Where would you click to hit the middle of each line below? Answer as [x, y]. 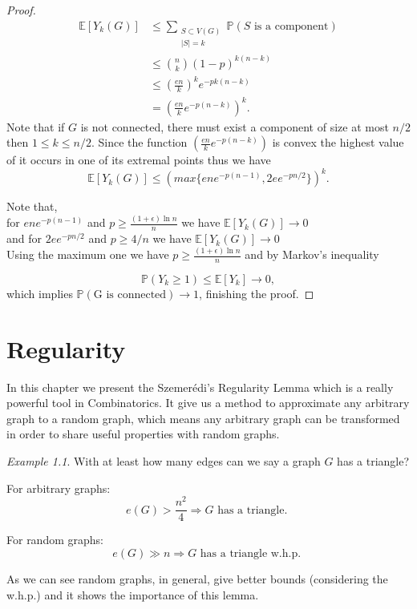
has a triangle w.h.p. [251, 553]
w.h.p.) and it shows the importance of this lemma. [133, 594]
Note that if [36, 126]
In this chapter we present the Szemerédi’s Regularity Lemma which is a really [200, 387]
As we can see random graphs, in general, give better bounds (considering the [197, 578]
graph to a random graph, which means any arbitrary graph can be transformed [203, 418]
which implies [40, 293]
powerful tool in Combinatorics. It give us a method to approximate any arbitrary [208, 403]
